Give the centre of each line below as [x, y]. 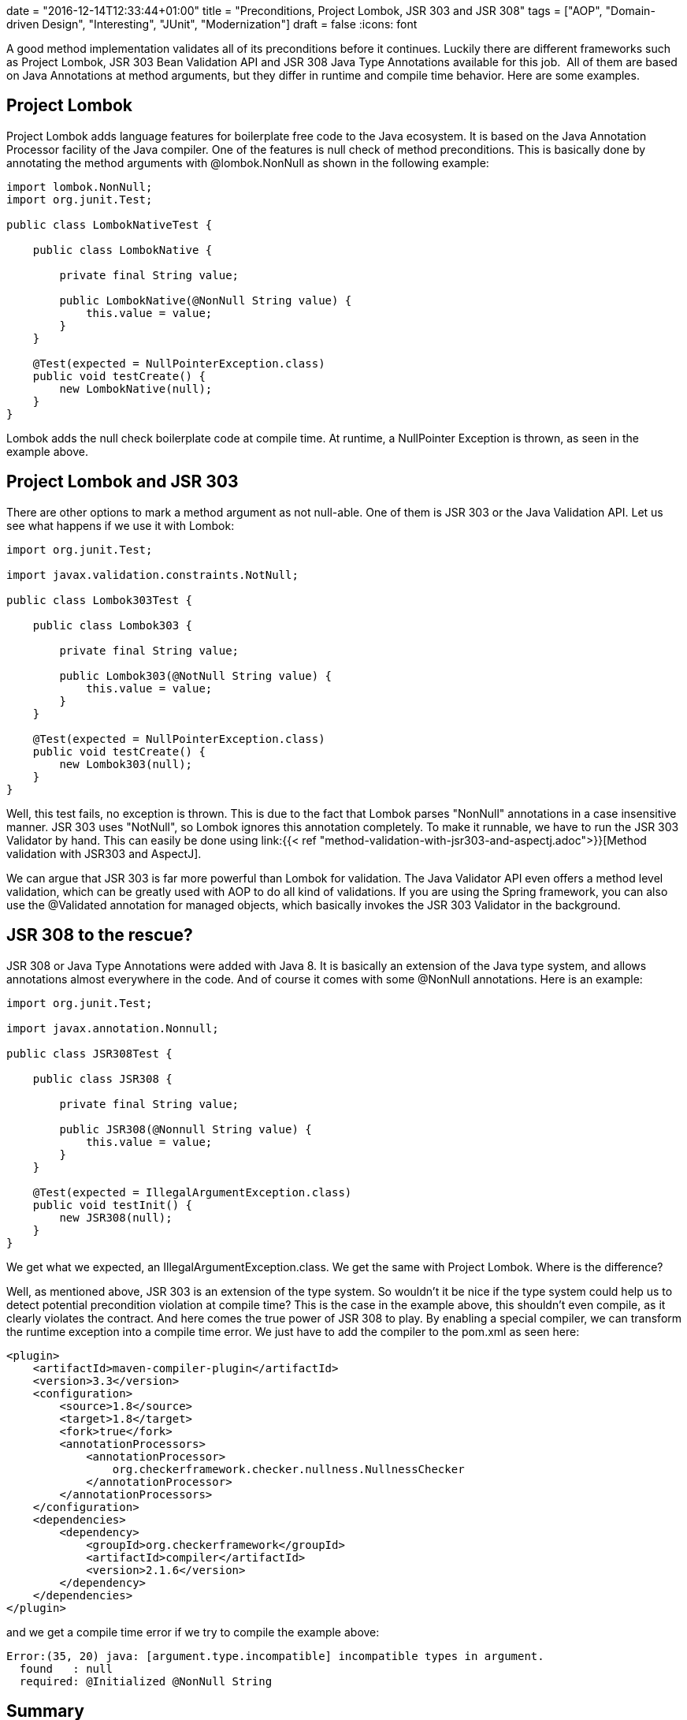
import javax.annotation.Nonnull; [113, 1028]
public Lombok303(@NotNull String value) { [196, 675]
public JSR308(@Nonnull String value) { [186, 1129]
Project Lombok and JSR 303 [123, 482]
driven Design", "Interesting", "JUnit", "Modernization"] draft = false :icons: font [212, 24]
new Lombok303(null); [126, 764]
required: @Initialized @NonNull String [146, 1681]
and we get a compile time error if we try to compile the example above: [193, 1632]
